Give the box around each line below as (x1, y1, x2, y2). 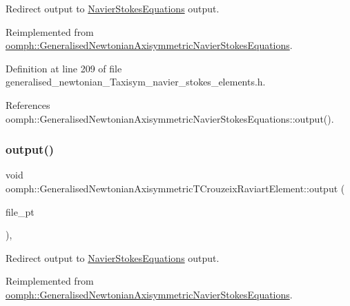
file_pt (6, 204, 35, 218)
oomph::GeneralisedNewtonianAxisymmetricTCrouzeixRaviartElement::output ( (6, 181, 345, 195)
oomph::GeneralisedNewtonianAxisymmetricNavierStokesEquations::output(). (6, 111, 334, 125)
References (6, 97, 50, 112)
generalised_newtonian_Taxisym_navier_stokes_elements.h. (6, 74, 266, 89)
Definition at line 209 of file (6, 61, 122, 75)
